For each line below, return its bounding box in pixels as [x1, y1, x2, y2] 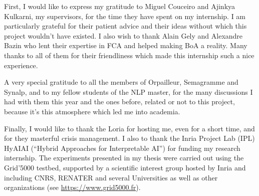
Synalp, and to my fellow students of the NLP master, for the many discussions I [4, 86, 253, 97]
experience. [4, 60, 38, 70]
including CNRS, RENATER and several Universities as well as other [4, 172, 218, 182]
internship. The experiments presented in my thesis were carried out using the [4, 152, 244, 163]
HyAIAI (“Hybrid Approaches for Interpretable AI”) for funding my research [4, 142, 240, 153]
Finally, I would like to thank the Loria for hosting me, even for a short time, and [4, 123, 255, 133]
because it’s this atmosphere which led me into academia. [4, 106, 180, 116]
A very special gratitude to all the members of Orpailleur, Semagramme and [4, 77, 238, 87]
